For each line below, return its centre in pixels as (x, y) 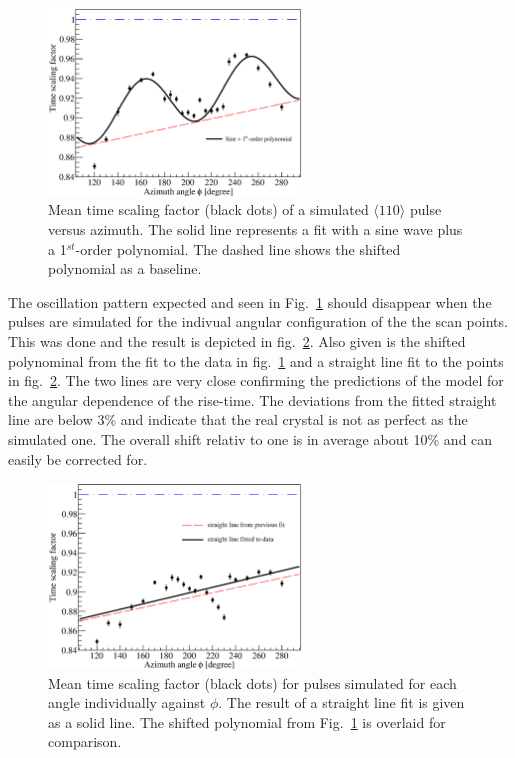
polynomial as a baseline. (125, 268)
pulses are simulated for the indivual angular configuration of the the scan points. (258, 321)
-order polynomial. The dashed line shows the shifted (238, 248)
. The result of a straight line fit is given (341, 702)
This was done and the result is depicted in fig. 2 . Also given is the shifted (237, 340)
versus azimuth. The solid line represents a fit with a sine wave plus (255, 228)
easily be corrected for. (78, 458)
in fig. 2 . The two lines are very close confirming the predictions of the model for (256, 380)
